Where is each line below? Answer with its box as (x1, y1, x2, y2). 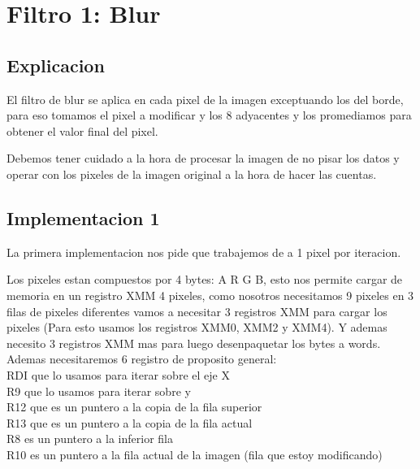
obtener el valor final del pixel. (6, 122, 158, 139)
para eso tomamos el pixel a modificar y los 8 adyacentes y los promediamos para (6, 106, 412, 124)
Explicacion (6, 52, 105, 77)
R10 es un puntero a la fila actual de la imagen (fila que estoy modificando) (6, 445, 383, 462)
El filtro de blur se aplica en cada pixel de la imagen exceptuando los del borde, (6, 90, 404, 107)
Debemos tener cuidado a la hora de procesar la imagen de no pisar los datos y (6, 150, 400, 167)
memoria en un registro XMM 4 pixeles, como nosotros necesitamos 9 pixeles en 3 (6, 286, 414, 303)
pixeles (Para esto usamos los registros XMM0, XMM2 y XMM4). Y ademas (6, 319, 388, 336)
